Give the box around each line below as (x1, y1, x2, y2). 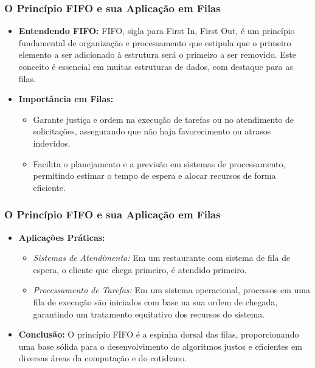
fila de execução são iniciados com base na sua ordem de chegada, (33, 295, 278, 308)
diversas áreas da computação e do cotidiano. (18, 352, 187, 364)
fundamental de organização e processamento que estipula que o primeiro (18, 36, 291, 49)
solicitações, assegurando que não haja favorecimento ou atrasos (33, 125, 271, 137)
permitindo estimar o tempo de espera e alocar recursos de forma (33, 169, 276, 182)
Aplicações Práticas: (18, 231, 105, 243)
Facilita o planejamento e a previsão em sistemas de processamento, (33, 157, 286, 170)
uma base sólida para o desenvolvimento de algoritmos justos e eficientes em (18, 339, 302, 352)
